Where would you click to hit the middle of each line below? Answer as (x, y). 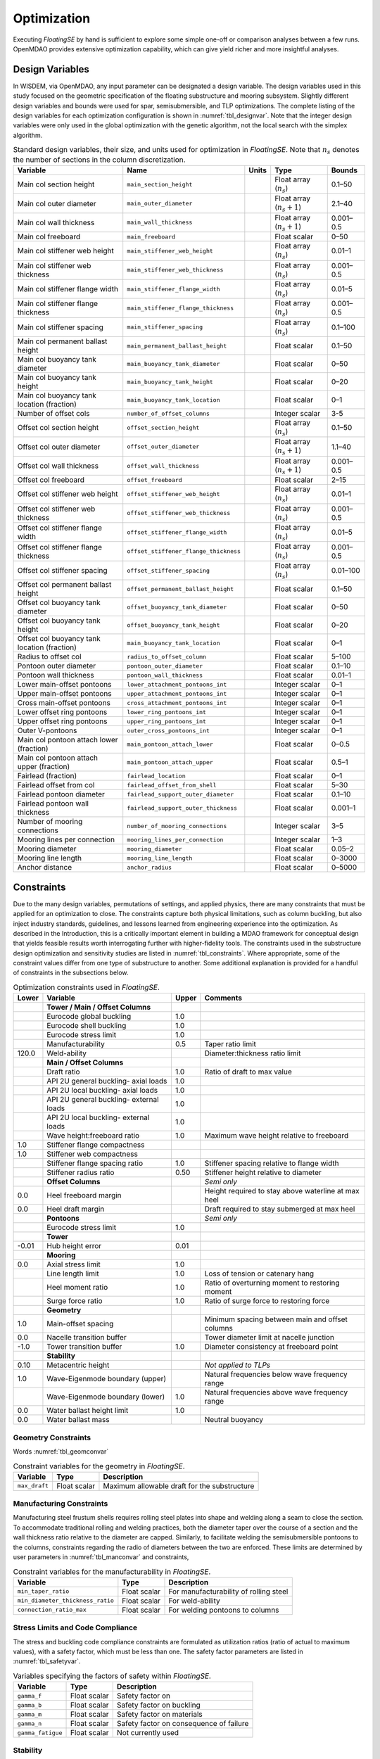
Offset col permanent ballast (64, 585)
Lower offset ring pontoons (62, 712)
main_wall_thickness (160, 223)
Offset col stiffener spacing (63, 570)
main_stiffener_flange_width (174, 289)
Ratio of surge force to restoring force (267, 1301)
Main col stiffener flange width (68, 289)
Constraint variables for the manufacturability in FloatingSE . (112, 1571)
